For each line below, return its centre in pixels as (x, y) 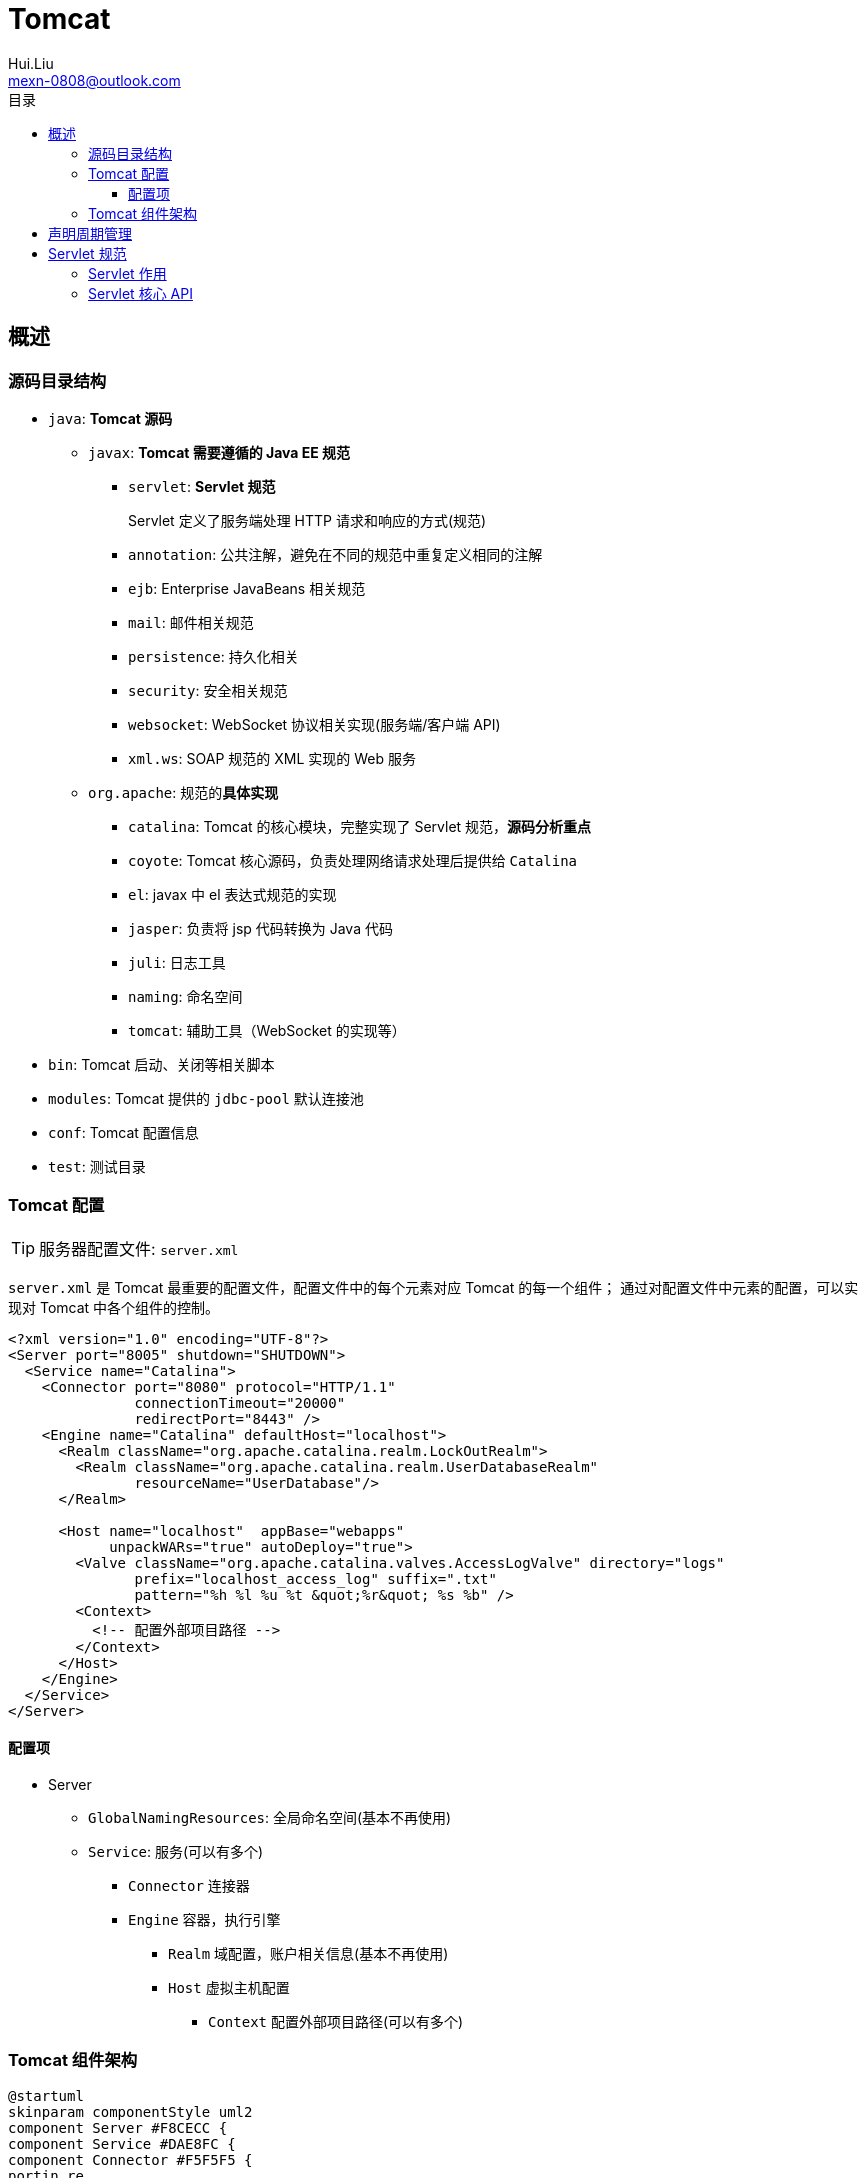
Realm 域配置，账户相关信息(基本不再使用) (308, 1953)
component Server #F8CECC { (118, 2127)
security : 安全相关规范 (208, 690)
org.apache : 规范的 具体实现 (183, 792)
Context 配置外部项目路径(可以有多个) (336, 2021)
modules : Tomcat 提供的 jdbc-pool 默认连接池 (206, 1098)
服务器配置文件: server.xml (139, 1248)
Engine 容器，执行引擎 (204, 1919)
